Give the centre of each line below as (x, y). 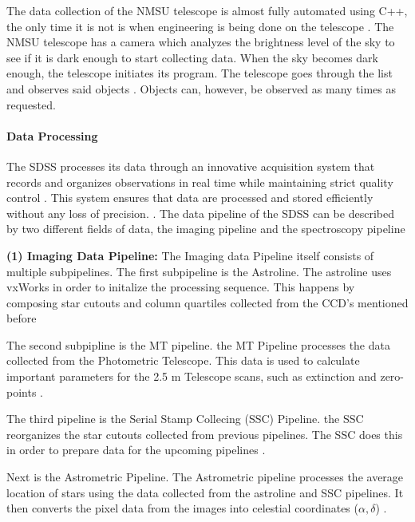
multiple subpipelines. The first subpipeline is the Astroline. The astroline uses (199, 271)
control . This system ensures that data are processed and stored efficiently (190, 198)
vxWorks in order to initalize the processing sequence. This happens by (181, 287)
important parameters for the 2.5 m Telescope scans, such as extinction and (192, 376)
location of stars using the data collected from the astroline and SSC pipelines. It (205, 492)
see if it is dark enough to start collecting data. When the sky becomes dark (192, 57)
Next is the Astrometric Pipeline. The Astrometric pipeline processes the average (205, 477)
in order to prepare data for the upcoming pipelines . (136, 450)
